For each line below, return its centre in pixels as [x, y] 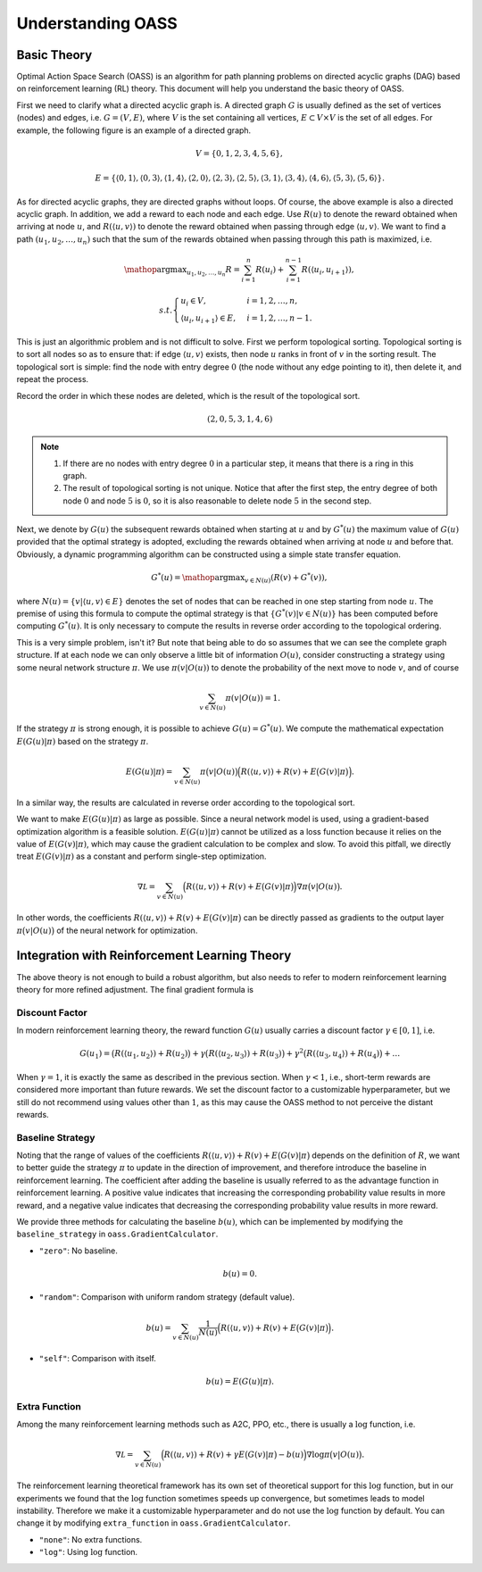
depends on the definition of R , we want [386, 1155]
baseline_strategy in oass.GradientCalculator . [117, 1234]
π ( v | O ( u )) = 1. [253, 698]
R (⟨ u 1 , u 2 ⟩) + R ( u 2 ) [151, 1055]
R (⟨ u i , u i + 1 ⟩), [328, 270]
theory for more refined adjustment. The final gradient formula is [135, 989]
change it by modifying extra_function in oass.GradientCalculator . [154, 1523]
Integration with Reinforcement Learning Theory [154, 956]
